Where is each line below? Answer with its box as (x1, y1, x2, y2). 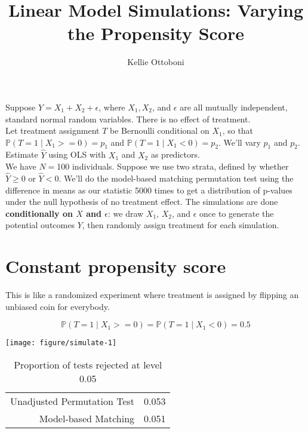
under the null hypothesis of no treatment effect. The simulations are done (5, 195, 278, 208)
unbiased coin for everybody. (5, 300, 110, 312)
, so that (222, 124, 254, 137)
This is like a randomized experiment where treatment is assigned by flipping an (5, 288, 299, 301)
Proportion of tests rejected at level (14, 358, 162, 372)
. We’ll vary (218, 136, 261, 148)
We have (5, 160, 36, 173)
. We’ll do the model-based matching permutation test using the (58, 172, 294, 185)
